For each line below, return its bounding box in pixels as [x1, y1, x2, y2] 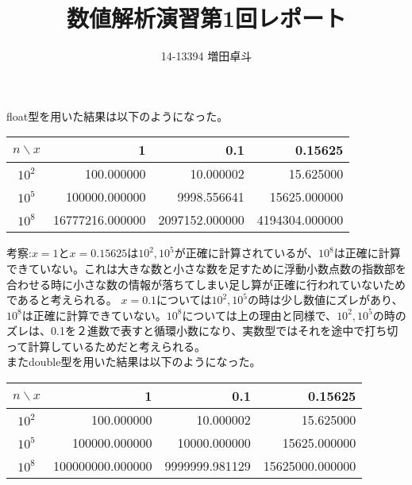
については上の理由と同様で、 [182, 306, 337, 323]
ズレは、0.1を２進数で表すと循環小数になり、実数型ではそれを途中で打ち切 [6, 322, 399, 339]
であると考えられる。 [6, 291, 117, 308]
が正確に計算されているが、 [174, 244, 319, 261]
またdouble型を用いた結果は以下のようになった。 [6, 353, 261, 370]
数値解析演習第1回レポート [66, 2, 347, 34]
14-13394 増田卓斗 [160, 48, 252, 64]
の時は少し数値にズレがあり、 [248, 291, 403, 308]
